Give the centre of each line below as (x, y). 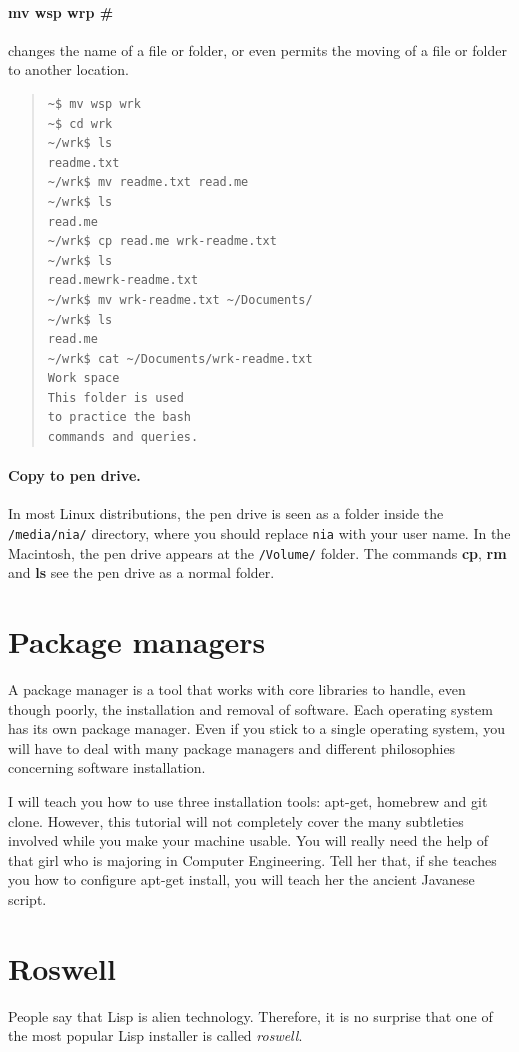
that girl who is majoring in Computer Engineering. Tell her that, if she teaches (252, 859)
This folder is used (115, 397)
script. (27, 899)
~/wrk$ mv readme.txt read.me (148, 182)
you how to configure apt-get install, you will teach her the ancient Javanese (241, 879)
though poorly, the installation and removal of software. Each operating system (250, 708)
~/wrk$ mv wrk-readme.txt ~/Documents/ (180, 299)
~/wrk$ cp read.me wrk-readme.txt (162, 241)
